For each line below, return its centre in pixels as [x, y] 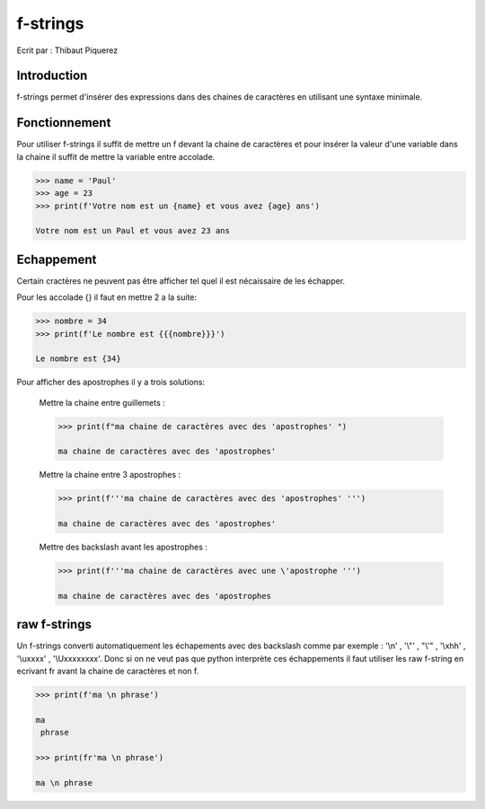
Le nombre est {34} [78, 359]
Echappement [57, 259]
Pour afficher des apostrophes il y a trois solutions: [111, 383]
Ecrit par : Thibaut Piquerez [67, 50]
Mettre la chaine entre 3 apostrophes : [110, 475]
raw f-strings [54, 624]
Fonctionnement [64, 123]
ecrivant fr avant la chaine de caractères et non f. [108, 671]
